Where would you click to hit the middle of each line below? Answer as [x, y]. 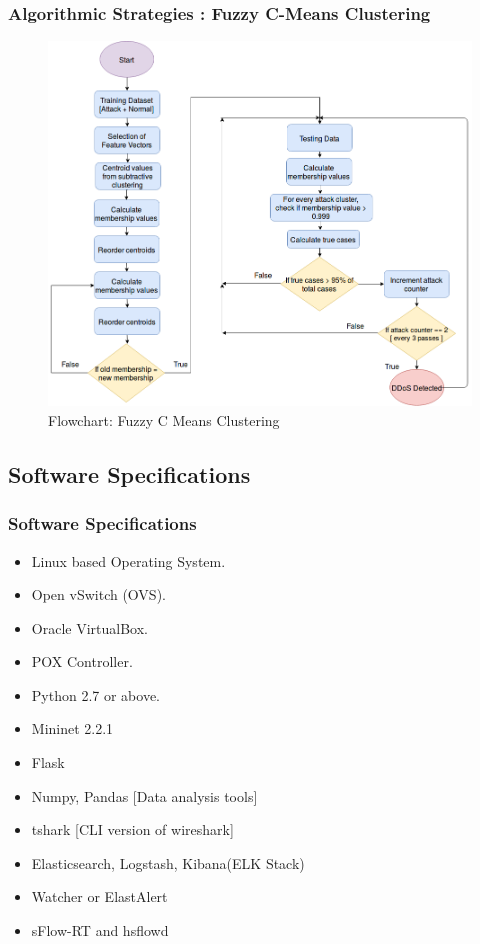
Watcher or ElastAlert [99, 896]
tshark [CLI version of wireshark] [132, 829]
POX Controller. [82, 661]
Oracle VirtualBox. [89, 627]
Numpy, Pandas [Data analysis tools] [144, 795]
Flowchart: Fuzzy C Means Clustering [164, 419]
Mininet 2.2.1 [72, 728]
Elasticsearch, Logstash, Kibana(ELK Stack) [168, 862]
